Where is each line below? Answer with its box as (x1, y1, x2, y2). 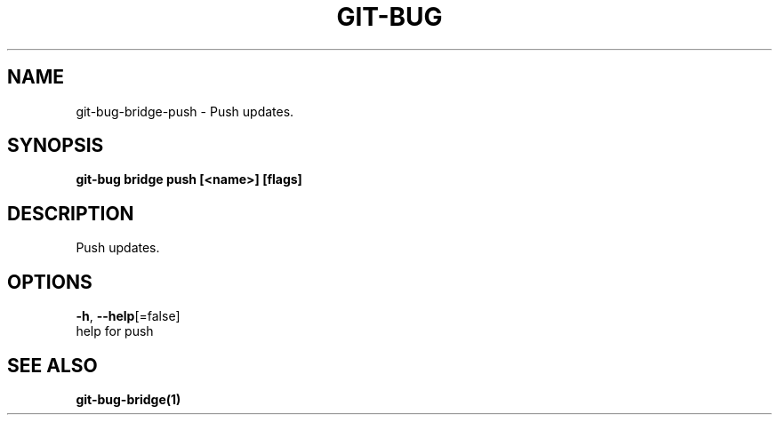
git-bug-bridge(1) (76, 391, 181, 407)
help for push (76, 323, 154, 339)
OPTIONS (7, 270, 92, 293)
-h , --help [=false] (76, 308, 181, 324)
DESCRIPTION (7, 202, 134, 225)
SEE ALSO (7, 354, 98, 377)
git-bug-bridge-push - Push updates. (76, 103, 294, 119)
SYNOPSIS (7, 134, 104, 157)
